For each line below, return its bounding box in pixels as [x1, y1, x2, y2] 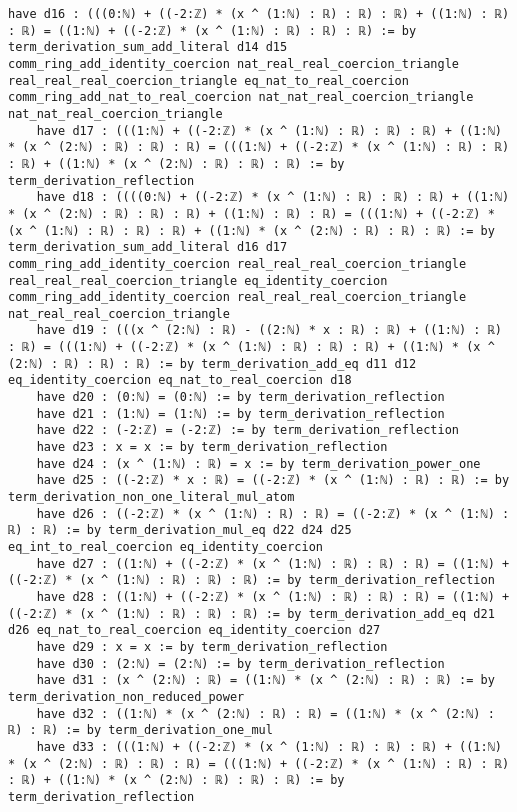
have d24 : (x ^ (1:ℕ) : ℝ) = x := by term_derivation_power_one [36, 456, 481, 471]
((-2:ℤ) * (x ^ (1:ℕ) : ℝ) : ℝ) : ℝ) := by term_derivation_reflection [8, 573, 495, 588]
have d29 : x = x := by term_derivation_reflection [36, 639, 388, 654]
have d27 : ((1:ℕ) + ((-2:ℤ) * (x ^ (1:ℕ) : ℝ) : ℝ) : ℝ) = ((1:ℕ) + [36, 556, 510, 571]
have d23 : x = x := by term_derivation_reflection [36, 440, 388, 455]
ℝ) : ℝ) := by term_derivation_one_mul [8, 723, 273, 738]
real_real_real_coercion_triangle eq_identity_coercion [8, 273, 388, 288]
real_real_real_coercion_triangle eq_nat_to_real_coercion [8, 73, 409, 88]
